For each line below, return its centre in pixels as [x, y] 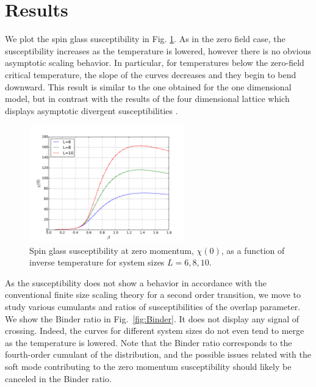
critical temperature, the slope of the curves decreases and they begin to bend [151, 74]
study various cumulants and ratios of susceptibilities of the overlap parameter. [153, 307]
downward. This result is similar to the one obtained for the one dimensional [148, 86]
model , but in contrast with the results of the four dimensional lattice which [147, 99]
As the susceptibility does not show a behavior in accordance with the [136, 282]
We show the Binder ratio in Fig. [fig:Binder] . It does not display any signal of [152, 318]
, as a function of [253, 250]
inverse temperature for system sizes [97, 262]
